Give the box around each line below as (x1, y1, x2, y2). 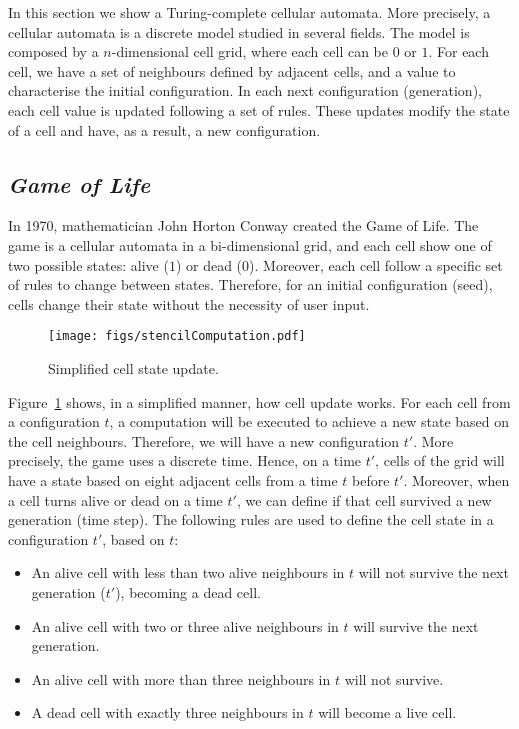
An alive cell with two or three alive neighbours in (31, 615, 339, 636)
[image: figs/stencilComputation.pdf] (48, 329, 306, 344)
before (351, 469, 390, 490)
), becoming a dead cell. (115, 581, 261, 602)
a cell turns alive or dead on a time (8, 489, 223, 510)
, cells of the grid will (375, 450, 505, 471)
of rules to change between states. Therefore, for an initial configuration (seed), (8, 274, 493, 295)
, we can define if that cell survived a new (236, 489, 492, 510)
